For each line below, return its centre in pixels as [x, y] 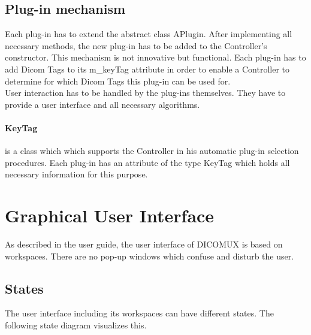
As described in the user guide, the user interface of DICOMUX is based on [144, 244]
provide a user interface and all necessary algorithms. [102, 104]
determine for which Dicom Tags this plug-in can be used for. [118, 81]
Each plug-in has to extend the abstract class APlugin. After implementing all [149, 34]
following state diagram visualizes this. [76, 325]
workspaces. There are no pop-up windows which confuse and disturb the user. [150, 256]
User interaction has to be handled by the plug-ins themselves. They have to [145, 93]
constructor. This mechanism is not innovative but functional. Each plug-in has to [155, 57]
